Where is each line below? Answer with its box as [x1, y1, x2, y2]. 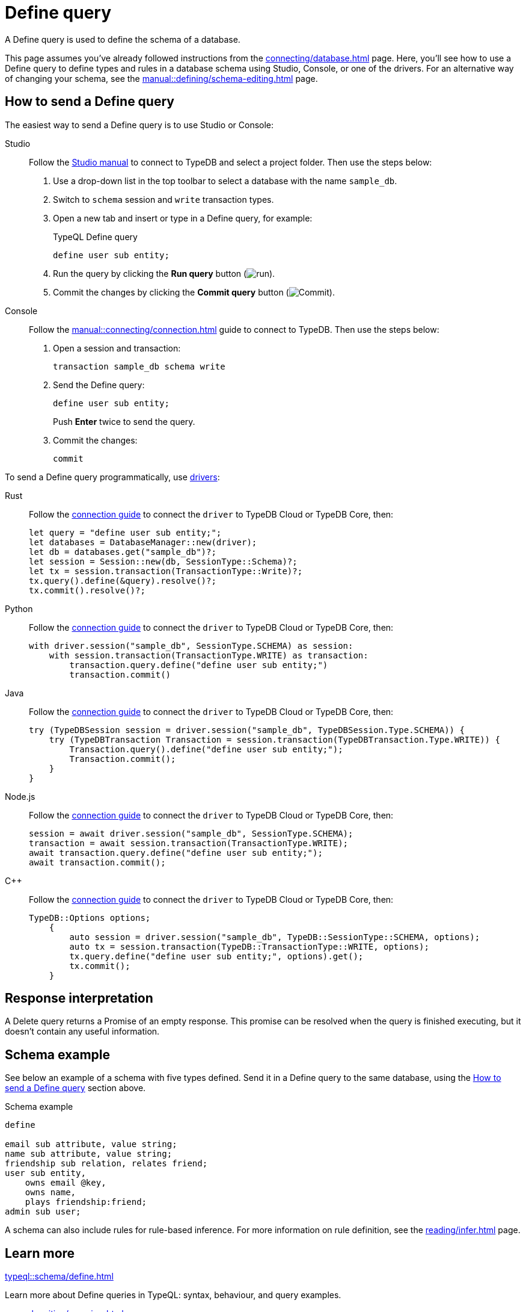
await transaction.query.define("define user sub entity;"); [29, 847, 323, 858]
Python [5, 603, 33, 614]
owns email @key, [25, 1178, 106, 1188]
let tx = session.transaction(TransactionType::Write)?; [29, 566, 303, 576]
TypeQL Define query [53, 231, 138, 242]
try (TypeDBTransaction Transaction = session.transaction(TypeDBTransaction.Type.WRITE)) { [49, 734, 500, 744]
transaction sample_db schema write [53, 361, 225, 371]
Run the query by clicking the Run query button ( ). [53, 268, 275, 279]
